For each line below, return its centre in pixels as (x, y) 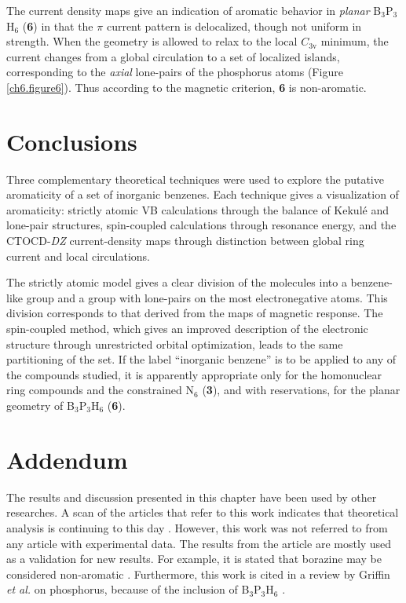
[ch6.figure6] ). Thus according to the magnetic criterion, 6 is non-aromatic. (187, 87)
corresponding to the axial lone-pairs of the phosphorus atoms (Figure (175, 72)
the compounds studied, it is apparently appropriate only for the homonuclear (194, 374)
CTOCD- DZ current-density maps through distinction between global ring (185, 241)
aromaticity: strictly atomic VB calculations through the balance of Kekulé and (198, 209)
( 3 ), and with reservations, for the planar (301, 390)
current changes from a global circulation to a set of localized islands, (173, 56)
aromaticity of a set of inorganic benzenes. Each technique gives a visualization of (203, 194)
